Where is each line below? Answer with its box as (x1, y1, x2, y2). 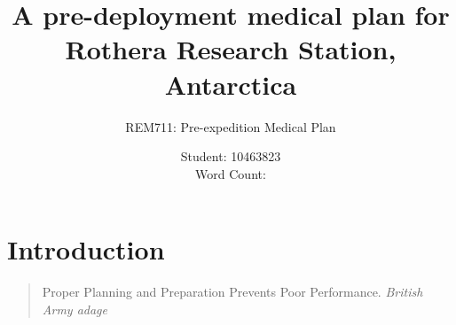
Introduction (7, 231, 165, 267)
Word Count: (195, 164, 266, 182)
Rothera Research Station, (65, 31, 397, 67)
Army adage (42, 299, 108, 318)
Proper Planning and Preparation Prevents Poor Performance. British (42, 282, 423, 301)
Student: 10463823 (180, 147, 281, 166)
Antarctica (164, 66, 297, 102)
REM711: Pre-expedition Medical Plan (125, 117, 336, 135)
